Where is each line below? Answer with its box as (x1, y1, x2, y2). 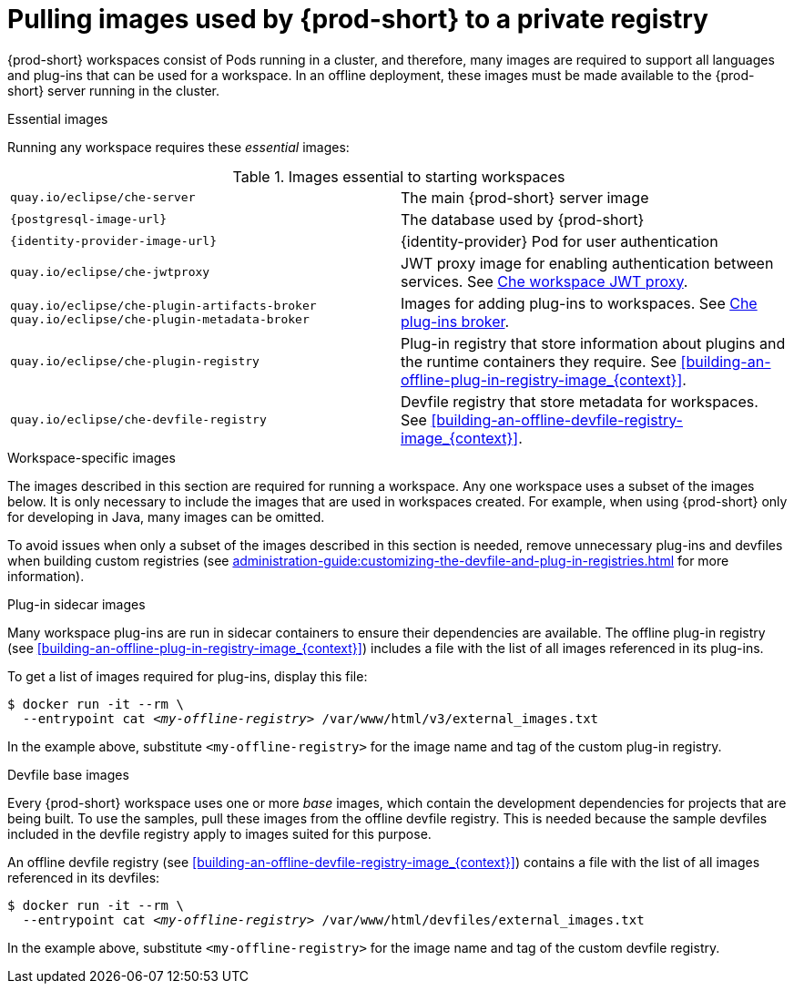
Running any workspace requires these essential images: (7, 138, 350, 155)
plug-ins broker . (401, 312, 510, 331)
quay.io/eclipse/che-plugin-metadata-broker (10, 312, 310, 326)
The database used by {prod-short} (401, 209, 645, 229)
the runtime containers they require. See (401, 352, 677, 371)
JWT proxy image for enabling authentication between (401, 253, 774, 272)
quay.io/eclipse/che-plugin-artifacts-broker (10, 298, 317, 312)
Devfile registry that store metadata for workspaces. (401, 392, 758, 411)
